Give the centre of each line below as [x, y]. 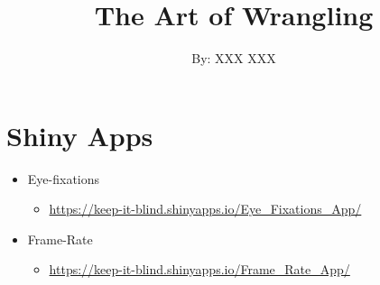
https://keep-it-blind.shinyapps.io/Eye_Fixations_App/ [205, 209]
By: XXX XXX [234, 58]
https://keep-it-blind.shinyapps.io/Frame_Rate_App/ [199, 269]
